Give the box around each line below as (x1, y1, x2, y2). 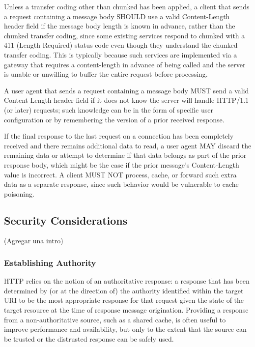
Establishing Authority (4, 257, 96, 268)
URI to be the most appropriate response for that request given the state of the (4, 295, 244, 305)
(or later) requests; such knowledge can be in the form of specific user (4, 104, 213, 115)
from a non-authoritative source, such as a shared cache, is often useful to (4, 314, 226, 324)
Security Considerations (4, 212, 128, 228)
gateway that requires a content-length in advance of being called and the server (4, 59, 246, 69)
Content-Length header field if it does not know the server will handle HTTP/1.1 (4, 95, 249, 105)
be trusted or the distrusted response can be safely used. (4, 333, 174, 344)
